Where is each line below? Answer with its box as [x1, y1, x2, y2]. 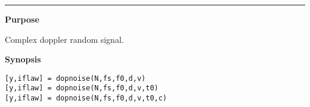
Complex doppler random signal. [5, 33, 124, 45]
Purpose [5, 13, 39, 25]
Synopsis [5, 53, 41, 65]
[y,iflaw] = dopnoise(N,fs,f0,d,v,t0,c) [5, 94, 168, 103]
